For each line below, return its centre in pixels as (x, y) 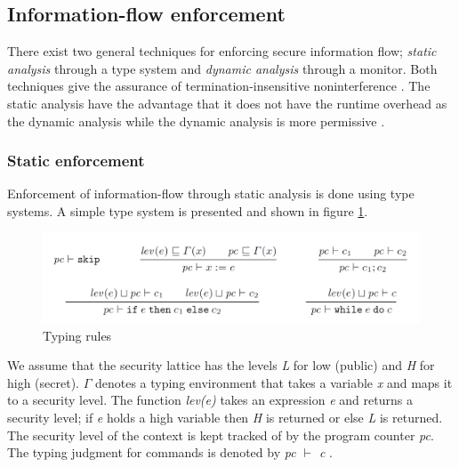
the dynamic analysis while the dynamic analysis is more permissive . (196, 121)
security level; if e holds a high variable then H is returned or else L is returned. (225, 417)
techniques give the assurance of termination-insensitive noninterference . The (219, 86)
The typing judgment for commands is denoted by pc (152, 452)
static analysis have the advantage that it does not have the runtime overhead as (227, 103)
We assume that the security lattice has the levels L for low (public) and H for (221, 365)
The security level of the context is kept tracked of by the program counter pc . (221, 435)
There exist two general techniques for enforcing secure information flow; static (222, 51)
